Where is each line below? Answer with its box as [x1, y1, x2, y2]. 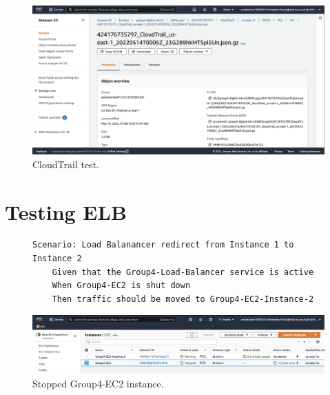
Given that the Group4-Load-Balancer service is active [52, 267, 314, 277]
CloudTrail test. [32, 156, 99, 171]
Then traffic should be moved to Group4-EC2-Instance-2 [52, 294, 314, 304]
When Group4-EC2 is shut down [52, 281, 191, 291]
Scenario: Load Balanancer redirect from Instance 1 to [32, 240, 294, 250]
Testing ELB [5, 197, 127, 225]
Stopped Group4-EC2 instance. [32, 376, 164, 390]
